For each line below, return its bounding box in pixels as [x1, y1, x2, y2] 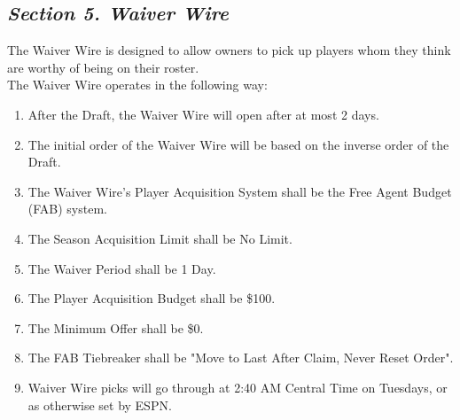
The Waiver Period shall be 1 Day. [27, 259, 216, 277]
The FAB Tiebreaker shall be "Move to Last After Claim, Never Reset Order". [27, 348, 454, 367]
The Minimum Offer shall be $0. [27, 318, 204, 337]
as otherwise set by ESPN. [27, 395, 172, 414]
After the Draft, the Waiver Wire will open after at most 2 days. [27, 105, 379, 123]
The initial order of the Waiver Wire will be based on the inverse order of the [27, 135, 449, 153]
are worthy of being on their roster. [7, 58, 199, 76]
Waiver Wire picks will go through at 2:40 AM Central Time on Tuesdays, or [27, 377, 448, 396]
